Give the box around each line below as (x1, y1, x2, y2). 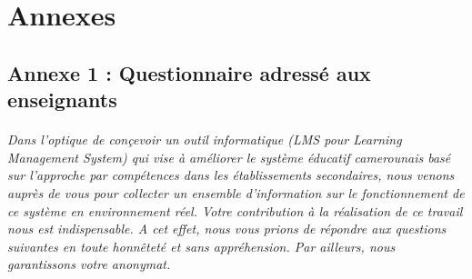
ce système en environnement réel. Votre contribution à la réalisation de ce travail (7, 201, 463, 220)
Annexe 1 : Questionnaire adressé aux (7, 58, 371, 86)
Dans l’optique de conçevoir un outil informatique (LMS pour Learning (7, 130, 402, 149)
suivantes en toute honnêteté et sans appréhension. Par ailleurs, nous (7, 236, 396, 255)
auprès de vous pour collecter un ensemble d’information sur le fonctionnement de (7, 183, 465, 202)
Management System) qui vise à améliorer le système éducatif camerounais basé (7, 147, 451, 166)
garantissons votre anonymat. (7, 254, 171, 274)
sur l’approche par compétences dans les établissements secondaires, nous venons (7, 165, 455, 184)
